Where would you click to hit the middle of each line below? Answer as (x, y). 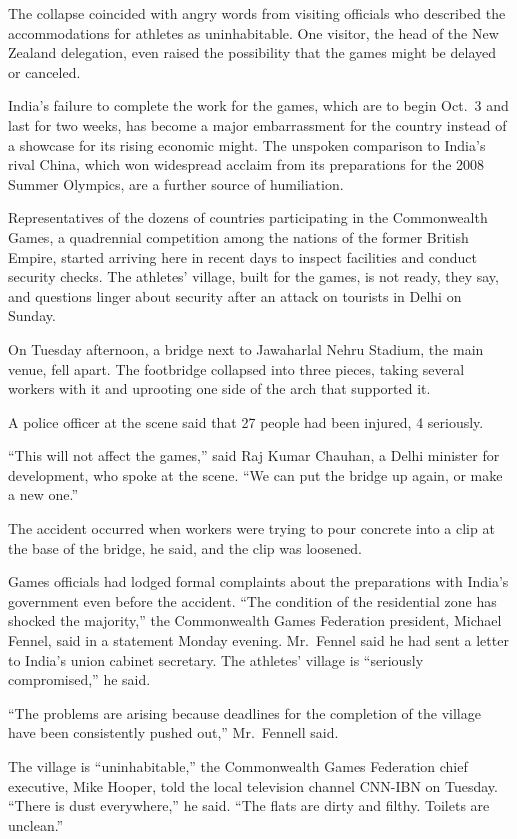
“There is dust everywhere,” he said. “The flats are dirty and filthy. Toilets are (249, 805)
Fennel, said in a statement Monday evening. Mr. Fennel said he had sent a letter (258, 640)
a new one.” (43, 494)
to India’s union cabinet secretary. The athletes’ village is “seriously (216, 659)
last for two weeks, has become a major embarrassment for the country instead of (257, 124)
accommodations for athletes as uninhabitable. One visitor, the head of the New (253, 32)
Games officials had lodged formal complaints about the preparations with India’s (258, 581)
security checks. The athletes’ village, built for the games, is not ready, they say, (253, 276)
